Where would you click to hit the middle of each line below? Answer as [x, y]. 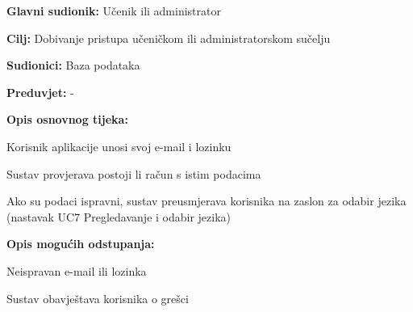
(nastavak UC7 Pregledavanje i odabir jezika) [119, 216]
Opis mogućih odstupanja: [81, 244]
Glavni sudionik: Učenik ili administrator [114, 11]
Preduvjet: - [40, 92]
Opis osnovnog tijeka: [67, 119]
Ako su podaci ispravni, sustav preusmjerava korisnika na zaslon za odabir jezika [206, 201]
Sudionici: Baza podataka [73, 65]
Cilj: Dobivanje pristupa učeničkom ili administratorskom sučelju [169, 38]
